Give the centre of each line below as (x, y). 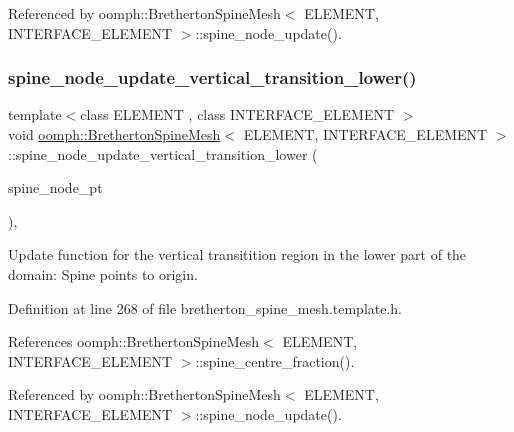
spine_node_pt (55, 187)
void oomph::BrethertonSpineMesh (114, 134)
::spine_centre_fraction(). (275, 360)
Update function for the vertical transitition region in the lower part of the (237, 254)
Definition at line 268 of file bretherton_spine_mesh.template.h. (205, 307)
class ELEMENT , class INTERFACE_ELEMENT (237, 114)
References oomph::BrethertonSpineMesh (134, 341)
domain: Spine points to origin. (103, 273)
